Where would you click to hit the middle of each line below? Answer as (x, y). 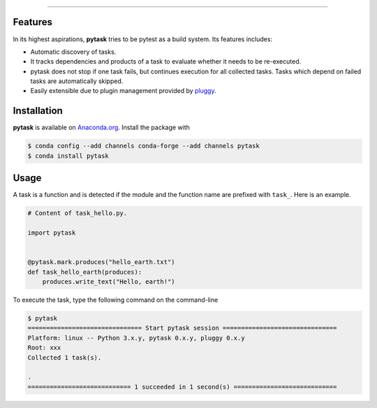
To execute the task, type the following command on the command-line (116, 300)
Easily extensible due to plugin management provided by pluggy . (123, 91)
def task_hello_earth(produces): (85, 272)
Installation (38, 111)
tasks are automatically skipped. (77, 81)
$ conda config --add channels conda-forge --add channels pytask (143, 146)
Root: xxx (44, 348)
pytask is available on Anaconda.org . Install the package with (101, 127)
